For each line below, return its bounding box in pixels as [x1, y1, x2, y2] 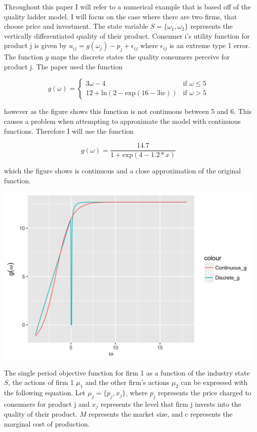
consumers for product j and [4, 398, 90, 409]
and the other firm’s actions [85, 377, 170, 387]
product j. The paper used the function [4, 61, 123, 71]
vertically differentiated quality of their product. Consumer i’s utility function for [4, 30, 250, 41]
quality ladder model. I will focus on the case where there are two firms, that [4, 11, 237, 21]
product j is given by [4, 40, 67, 51]
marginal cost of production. [4, 418, 90, 429]
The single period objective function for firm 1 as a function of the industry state [4, 367, 250, 378]
